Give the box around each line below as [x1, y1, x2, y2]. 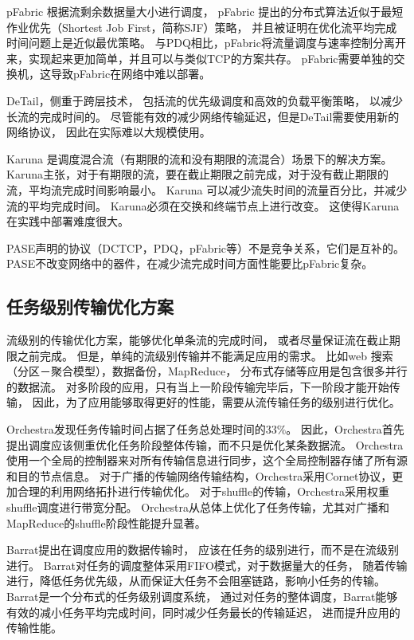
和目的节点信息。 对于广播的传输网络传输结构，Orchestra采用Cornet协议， [6, 467, 393, 484]
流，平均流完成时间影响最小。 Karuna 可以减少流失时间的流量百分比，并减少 [6, 181, 408, 198]
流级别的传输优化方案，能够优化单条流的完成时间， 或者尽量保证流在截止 [6, 332, 389, 348]
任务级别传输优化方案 [6, 294, 174, 319]
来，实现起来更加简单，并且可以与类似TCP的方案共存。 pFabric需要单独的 [6, 49, 394, 66]
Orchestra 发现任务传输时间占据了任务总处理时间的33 [6, 421, 277, 438]
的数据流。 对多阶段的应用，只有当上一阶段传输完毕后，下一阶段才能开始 [6, 378, 389, 395]
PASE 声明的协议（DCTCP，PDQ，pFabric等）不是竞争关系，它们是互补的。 [6, 239, 405, 256]
